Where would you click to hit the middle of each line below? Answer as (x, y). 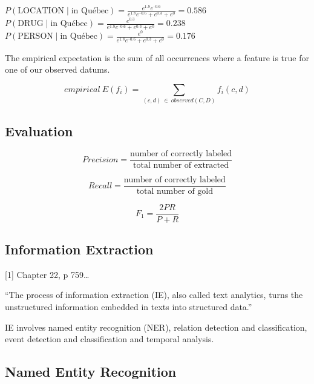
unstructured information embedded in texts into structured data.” (129, 306)
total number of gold (175, 192)
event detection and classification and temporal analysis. (110, 339)
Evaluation (39, 131)
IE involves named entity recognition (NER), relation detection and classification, (156, 327)
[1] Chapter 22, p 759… (47, 274)
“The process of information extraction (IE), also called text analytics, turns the (154, 295)
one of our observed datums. (57, 69)
